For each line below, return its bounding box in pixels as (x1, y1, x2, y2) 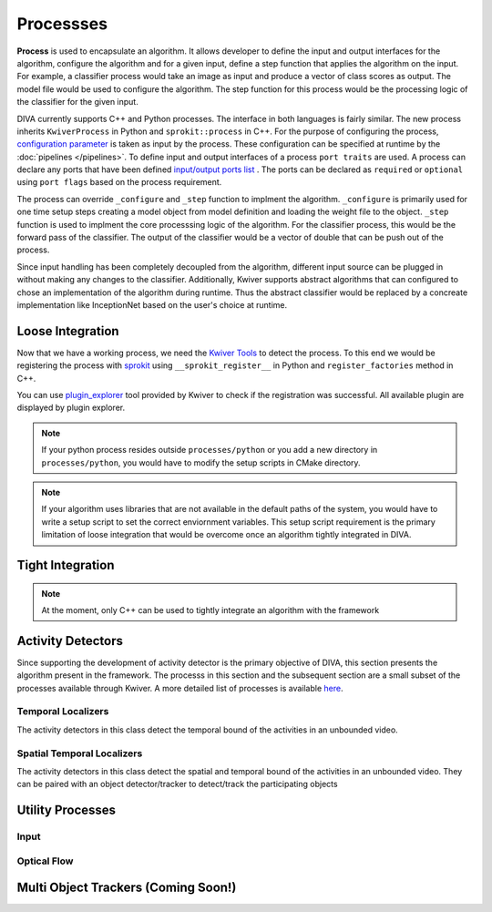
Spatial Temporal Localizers (16, 747, 143, 760)
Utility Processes (16, 803, 117, 818)
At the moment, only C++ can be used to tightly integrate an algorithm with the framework (41, 604, 380, 615)
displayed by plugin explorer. (16, 402, 126, 414)
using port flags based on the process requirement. (16, 177, 222, 188)
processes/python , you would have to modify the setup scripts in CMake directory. (41, 456, 361, 468)
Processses (16, 14, 108, 34)
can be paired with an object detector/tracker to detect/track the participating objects (16, 779, 338, 790)
